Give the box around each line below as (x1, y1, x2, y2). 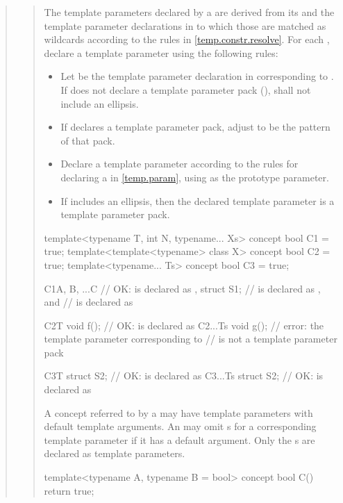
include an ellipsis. (60, 96, 139, 110)
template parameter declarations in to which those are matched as (44, 18, 326, 33)
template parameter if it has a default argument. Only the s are (44, 432, 315, 447)
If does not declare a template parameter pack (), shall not (60, 82, 311, 97)
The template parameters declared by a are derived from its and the (44, 5, 335, 19)
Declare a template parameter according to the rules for (60, 156, 299, 171)
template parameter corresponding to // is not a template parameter (44, 331, 337, 346)
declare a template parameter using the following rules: (44, 45, 278, 60)
